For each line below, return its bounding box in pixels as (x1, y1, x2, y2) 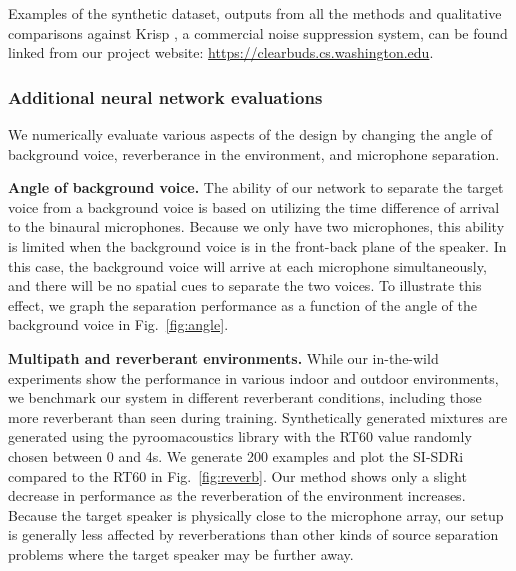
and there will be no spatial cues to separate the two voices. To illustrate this (8, 275, 482, 296)
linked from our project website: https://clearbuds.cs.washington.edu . (8, 42, 434, 63)
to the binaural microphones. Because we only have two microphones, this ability (8, 216, 505, 237)
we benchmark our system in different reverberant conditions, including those (8, 387, 482, 408)
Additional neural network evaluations (8, 84, 323, 109)
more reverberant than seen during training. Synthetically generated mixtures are (8, 406, 508, 427)
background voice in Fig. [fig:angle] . (8, 314, 229, 335)
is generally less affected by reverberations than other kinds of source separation (8, 524, 499, 545)
